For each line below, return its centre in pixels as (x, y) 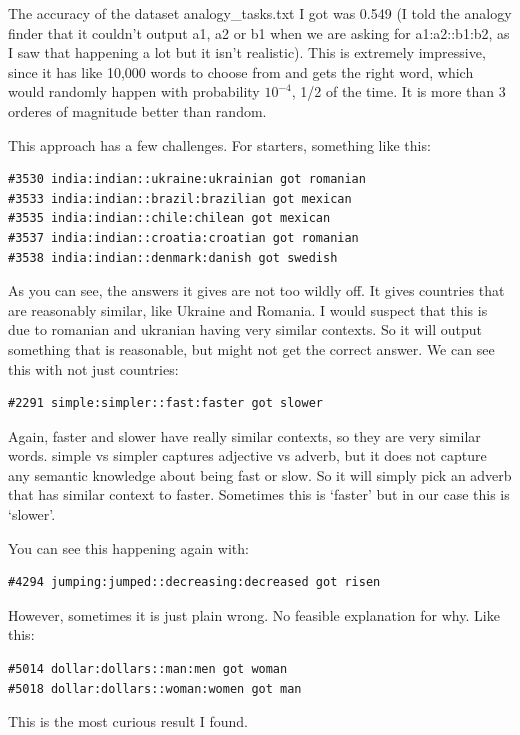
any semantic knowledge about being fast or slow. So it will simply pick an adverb (260, 474)
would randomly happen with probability (134, 91)
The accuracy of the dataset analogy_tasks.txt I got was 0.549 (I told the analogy (260, 13)
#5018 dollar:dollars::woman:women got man (155, 688)
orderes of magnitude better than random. (137, 110)
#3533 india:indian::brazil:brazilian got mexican (180, 198)
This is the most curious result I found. (128, 721)
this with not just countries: (93, 368)
